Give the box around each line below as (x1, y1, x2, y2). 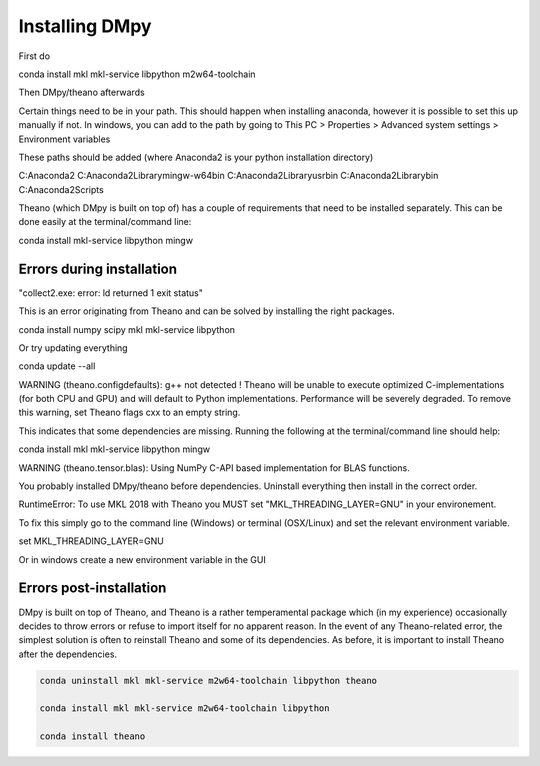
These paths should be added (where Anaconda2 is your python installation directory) (18, 151, 374, 163)
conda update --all (18, 360, 96, 372)
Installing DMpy (18, 15, 152, 37)
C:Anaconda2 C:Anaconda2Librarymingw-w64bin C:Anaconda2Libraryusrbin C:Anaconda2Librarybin (18, 170, 439, 182)
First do (18, 50, 50, 62)
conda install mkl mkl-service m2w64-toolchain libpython (39, 703, 330, 714)
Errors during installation (18, 260, 178, 277)
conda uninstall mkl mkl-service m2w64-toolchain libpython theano (39, 675, 378, 686)
